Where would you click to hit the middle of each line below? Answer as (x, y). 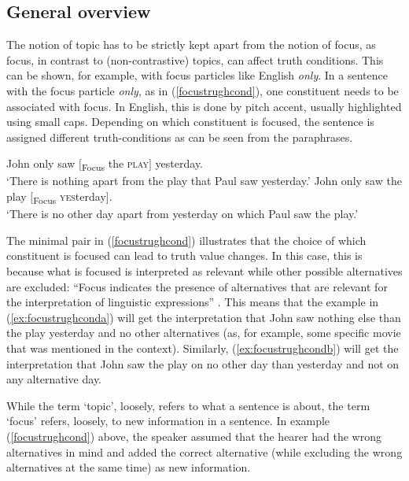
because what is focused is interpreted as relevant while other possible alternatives (204, 270)
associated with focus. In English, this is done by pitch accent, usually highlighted (204, 106)
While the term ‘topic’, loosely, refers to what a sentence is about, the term (188, 405)
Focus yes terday (70, 197)
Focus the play (115, 165)
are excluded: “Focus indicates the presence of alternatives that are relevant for (197, 286)
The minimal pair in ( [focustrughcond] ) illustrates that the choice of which (186, 240)
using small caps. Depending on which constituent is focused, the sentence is (190, 122)
